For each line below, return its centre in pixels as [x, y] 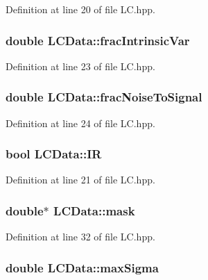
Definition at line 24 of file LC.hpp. [80, 123]
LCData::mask [94, 210]
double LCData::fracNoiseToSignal [104, 97]
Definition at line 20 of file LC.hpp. [80, 9]
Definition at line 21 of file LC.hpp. [80, 180]
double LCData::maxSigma [82, 267]
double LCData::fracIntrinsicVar [98, 40]
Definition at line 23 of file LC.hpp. [80, 66]
